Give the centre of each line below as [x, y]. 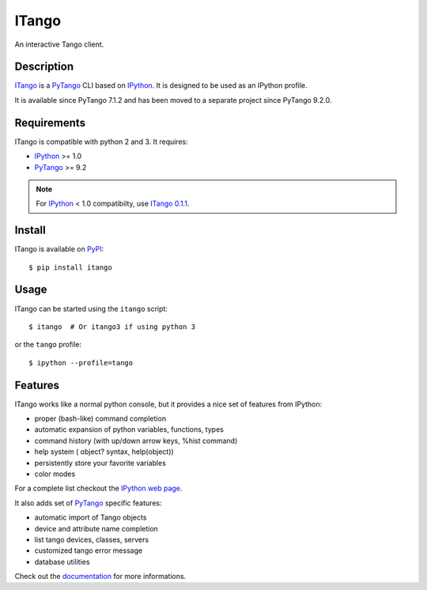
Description [44, 67]
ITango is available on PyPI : [59, 249]
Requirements [50, 123]
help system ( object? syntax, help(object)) [104, 452]
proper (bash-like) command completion [100, 418]
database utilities [62, 562]
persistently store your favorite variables [100, 463]
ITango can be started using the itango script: [91, 308]
